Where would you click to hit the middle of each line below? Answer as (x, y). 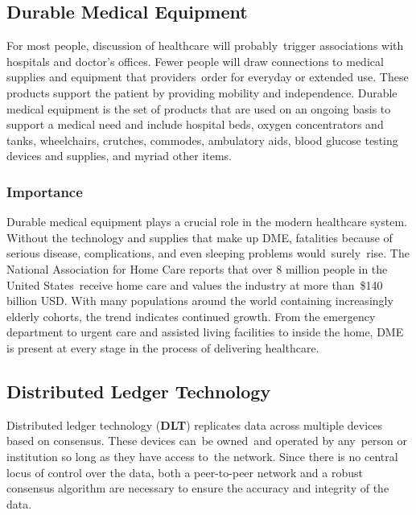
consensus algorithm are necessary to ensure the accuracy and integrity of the (198, 488)
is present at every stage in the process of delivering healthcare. (163, 347)
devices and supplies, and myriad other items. (119, 156)
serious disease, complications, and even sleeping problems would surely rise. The (208, 253)
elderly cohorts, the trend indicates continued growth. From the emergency (191, 316)
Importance (45, 191)
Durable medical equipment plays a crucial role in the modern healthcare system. (207, 222)
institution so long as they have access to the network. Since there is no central (202, 456)
